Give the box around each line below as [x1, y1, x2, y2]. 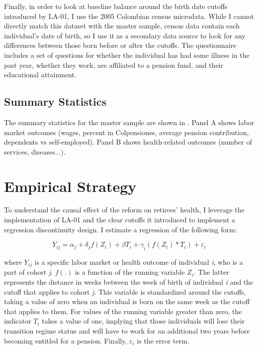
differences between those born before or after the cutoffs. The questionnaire [4, 40, 237, 50]
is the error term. [137, 335, 189, 346]
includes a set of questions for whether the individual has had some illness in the [4, 49, 250, 60]
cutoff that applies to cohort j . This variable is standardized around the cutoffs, [4, 286, 246, 297]
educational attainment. [4, 69, 77, 80]
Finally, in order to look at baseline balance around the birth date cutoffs [4, 1, 228, 11]
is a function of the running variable [75, 267, 185, 277]
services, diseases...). [4, 146, 66, 157]
